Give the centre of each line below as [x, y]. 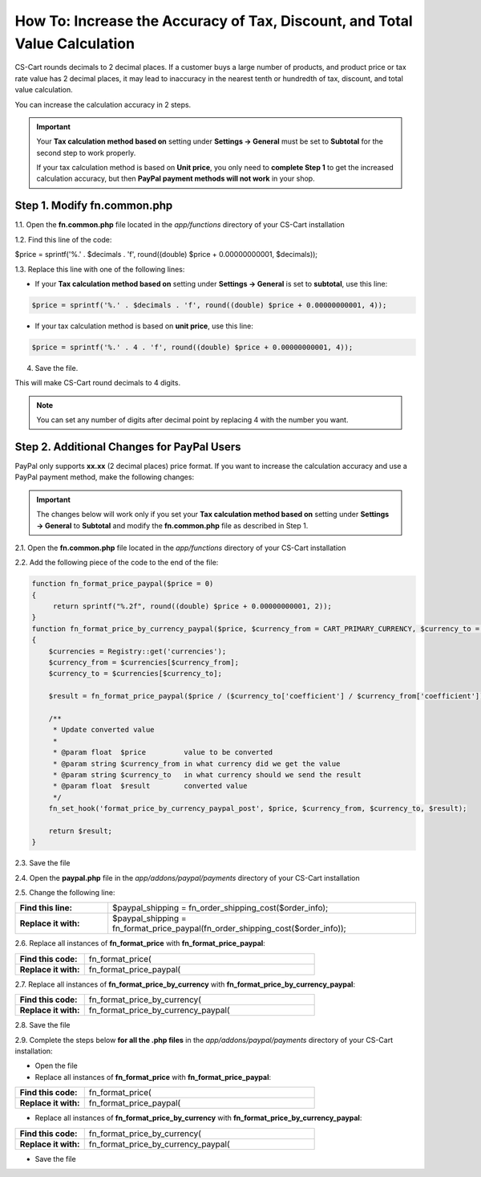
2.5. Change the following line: [65, 893]
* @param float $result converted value [150, 786]
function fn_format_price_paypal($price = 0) [123, 584]
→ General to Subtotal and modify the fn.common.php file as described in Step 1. [172, 525]
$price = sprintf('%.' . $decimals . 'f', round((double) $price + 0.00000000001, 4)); [209, 305]
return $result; [80, 831]
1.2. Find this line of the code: [63, 239]
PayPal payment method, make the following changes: [105, 477]
